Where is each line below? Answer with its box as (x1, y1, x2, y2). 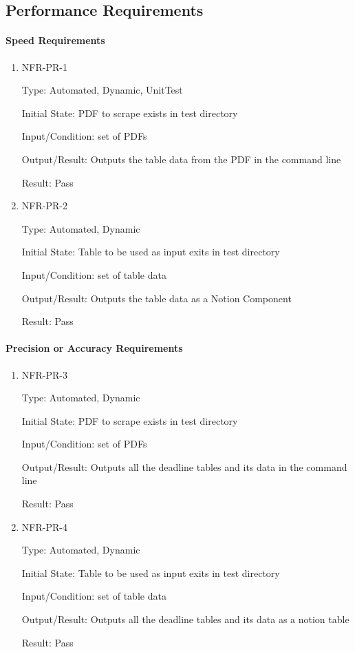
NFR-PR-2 (21, 198, 67, 213)
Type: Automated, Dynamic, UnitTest (21, 83, 183, 97)
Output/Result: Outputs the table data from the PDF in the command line (21, 151, 341, 166)
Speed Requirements (6, 33, 105, 48)
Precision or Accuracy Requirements (6, 341, 183, 355)
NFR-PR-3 (21, 367, 67, 381)
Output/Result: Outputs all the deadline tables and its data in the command (21, 459, 347, 474)
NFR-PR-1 (21, 59, 67, 74)
